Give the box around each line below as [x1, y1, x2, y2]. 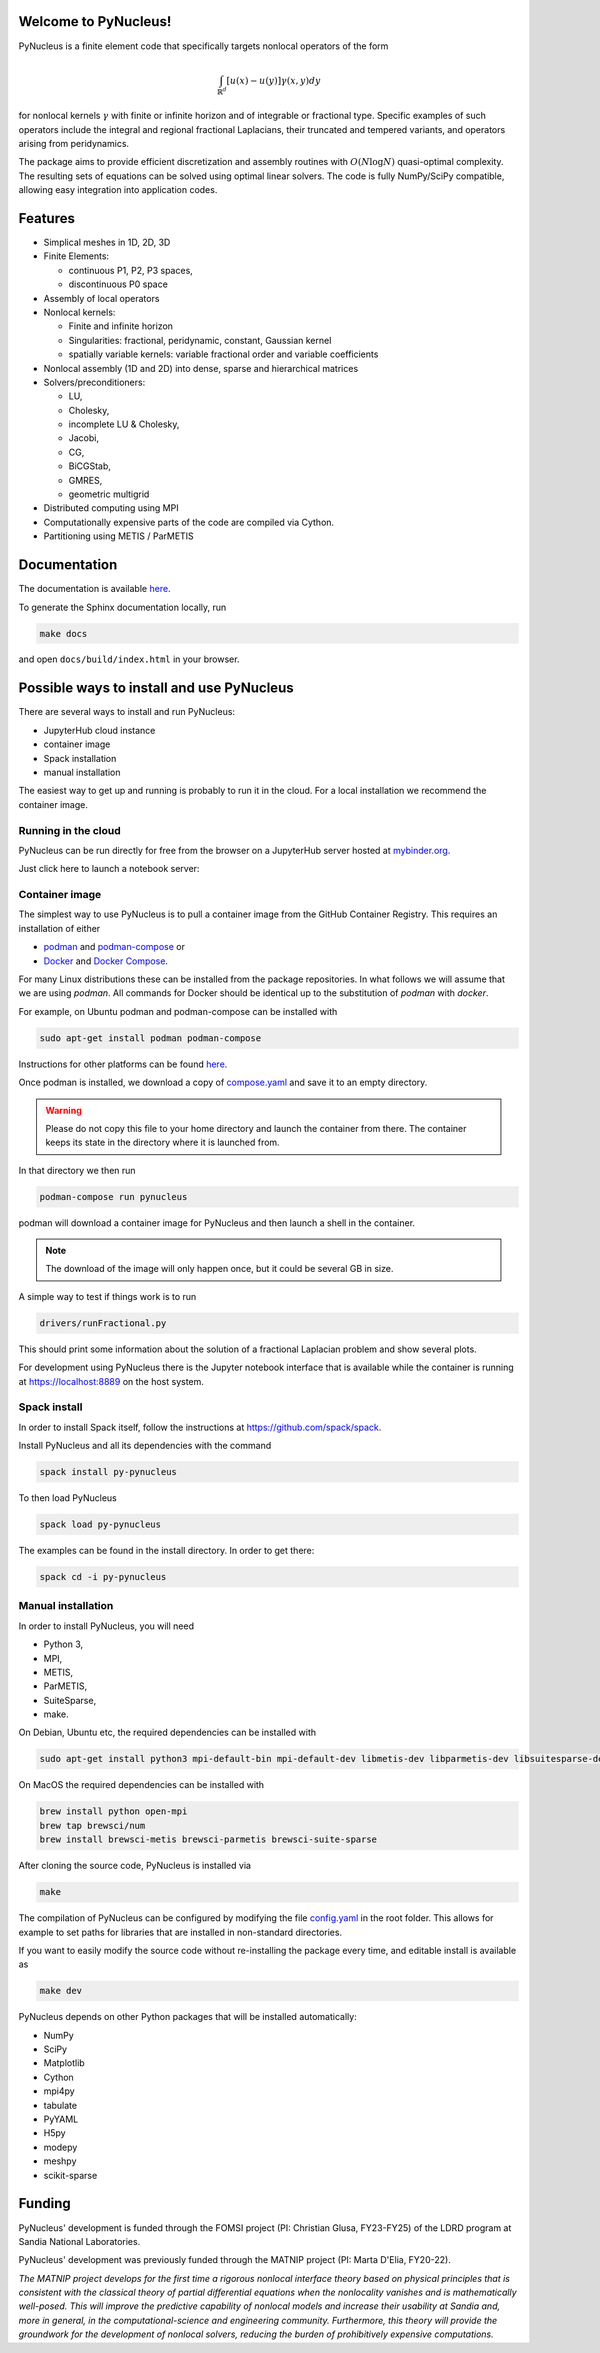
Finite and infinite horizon [68, 320, 174, 332]
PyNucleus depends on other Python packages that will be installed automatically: [18, 2011, 357, 2023]
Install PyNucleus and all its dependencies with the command [18, 1440, 272, 1452]
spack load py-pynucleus [39, 1519, 162, 1530]
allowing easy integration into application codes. [18, 184, 218, 196]
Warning [45, 1104, 82, 1116]
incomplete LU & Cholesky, [68, 418, 180, 430]
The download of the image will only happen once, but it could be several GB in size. [45, 1263, 394, 1275]
